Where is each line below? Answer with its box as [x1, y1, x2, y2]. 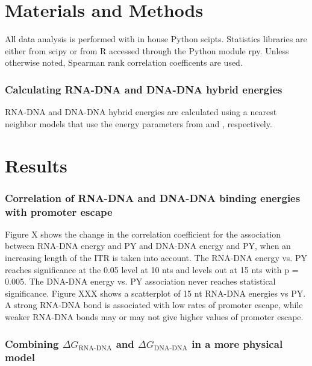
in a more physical [192, 336, 283, 351]
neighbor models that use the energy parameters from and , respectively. [5, 117, 272, 130]
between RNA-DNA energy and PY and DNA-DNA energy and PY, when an [5, 239, 291, 252]
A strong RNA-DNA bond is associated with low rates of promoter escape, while [5, 298, 303, 311]
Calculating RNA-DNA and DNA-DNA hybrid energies [5, 81, 282, 96]
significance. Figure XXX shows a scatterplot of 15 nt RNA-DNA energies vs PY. [5, 286, 306, 299]
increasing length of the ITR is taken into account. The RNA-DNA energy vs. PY [5, 251, 307, 264]
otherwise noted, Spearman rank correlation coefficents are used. [5, 56, 243, 69]
